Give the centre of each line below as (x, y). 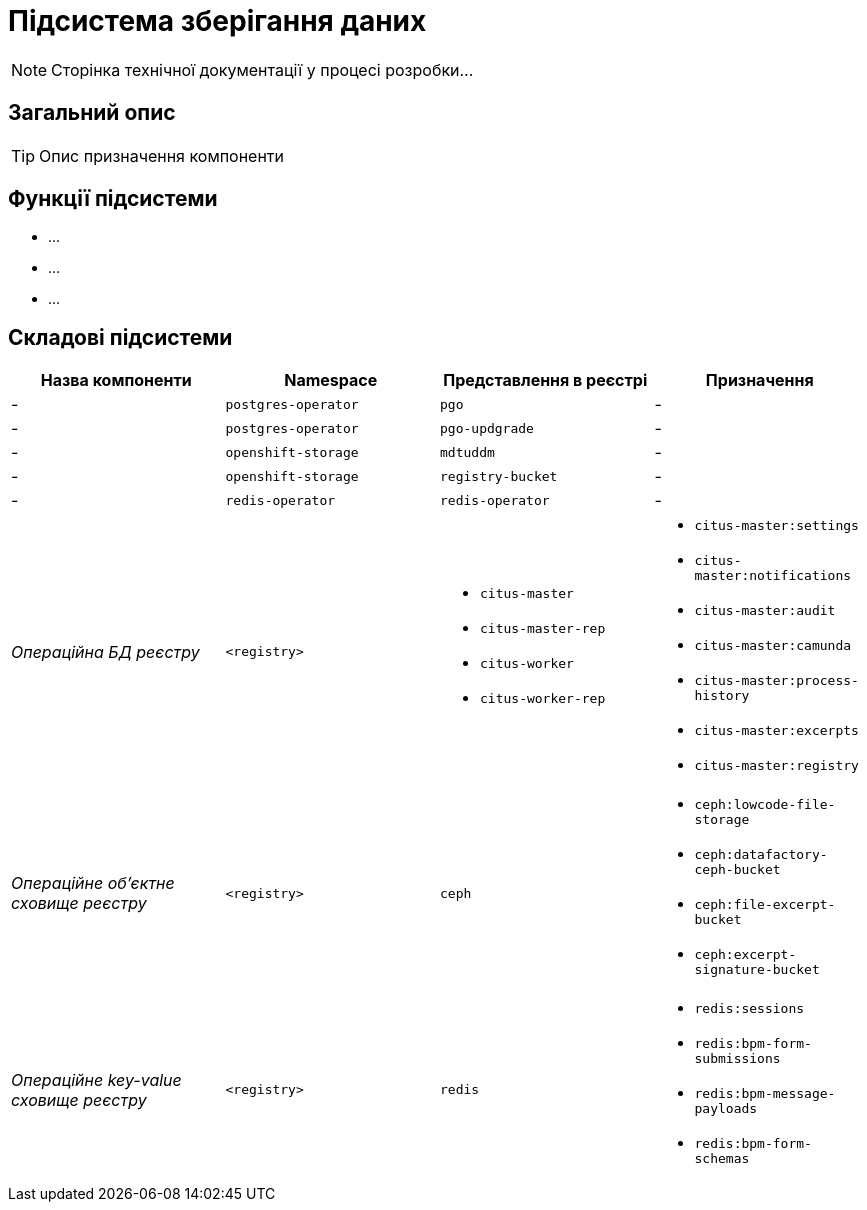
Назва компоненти (116, 380)
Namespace (331, 380)
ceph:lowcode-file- (765, 805)
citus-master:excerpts (776, 731)
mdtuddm (467, 452)
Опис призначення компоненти (162, 155)
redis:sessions (749, 1009)
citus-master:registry (776, 766)
